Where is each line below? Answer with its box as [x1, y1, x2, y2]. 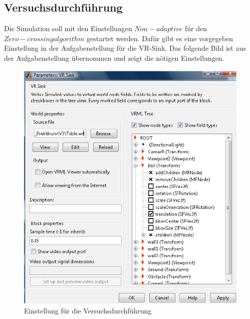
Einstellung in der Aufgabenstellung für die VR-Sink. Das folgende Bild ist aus [4, 43, 246, 53]
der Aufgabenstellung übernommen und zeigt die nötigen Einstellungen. [4, 52, 224, 63]
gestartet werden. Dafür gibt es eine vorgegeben [86, 33, 233, 43]
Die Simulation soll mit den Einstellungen [4, 23, 132, 34]
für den [184, 23, 207, 34]
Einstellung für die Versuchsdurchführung [24, 305, 152, 315]
